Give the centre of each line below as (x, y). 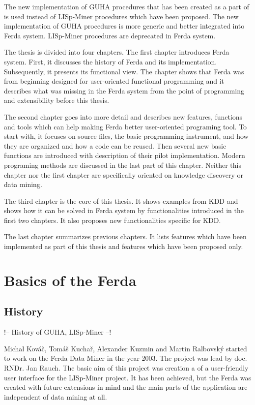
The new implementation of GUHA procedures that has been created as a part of (127, 6)
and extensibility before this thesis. (57, 100)
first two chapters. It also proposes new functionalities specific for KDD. (113, 220)
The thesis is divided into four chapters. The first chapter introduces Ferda (117, 52)
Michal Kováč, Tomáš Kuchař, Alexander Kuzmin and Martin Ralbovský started (126, 348)
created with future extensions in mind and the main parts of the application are (126, 387)
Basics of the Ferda (70, 280)
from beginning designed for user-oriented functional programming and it (114, 81)
